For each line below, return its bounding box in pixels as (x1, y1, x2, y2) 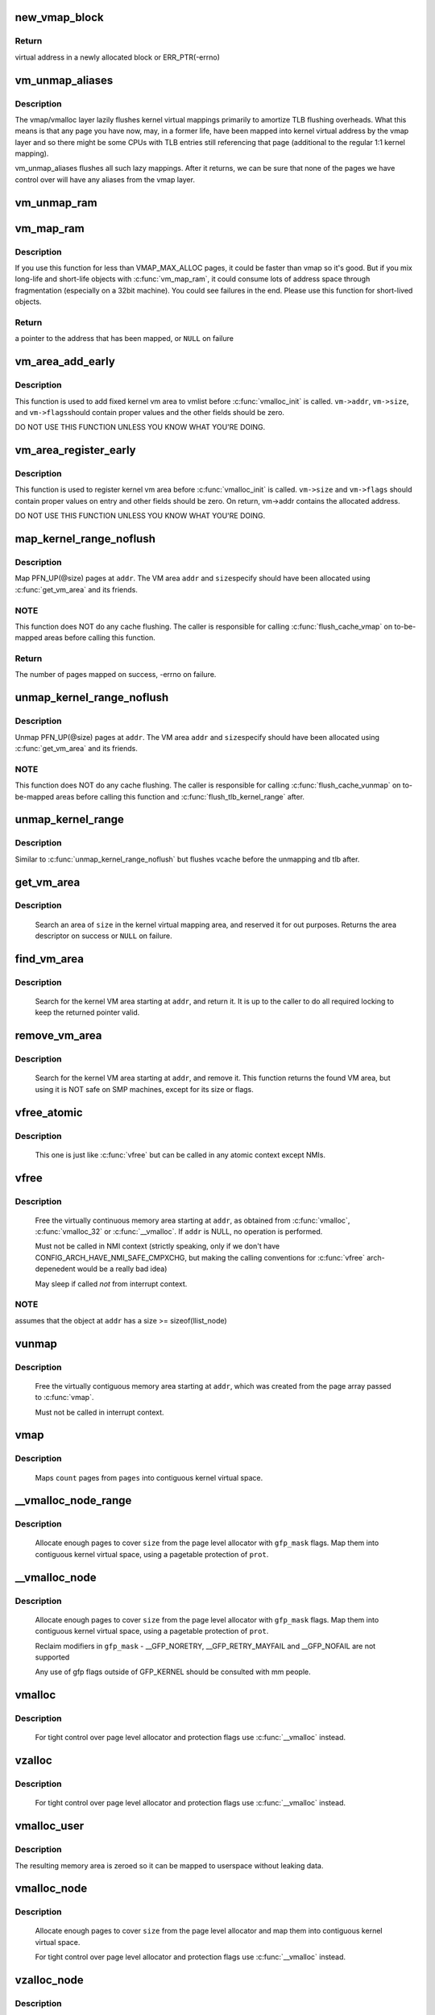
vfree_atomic (14, 1105, 84, 1120)
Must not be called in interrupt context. (35, 1407, 164, 1417)
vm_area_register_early (14, 443, 136, 457)
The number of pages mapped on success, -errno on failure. (14, 670, 217, 679)
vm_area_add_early (14, 355, 116, 368)
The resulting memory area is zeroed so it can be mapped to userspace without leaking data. (14, 1860, 324, 1870)
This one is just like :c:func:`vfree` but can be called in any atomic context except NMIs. (35, 1149, 326, 1160)
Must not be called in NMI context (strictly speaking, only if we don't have (35, 1241, 280, 1251)
